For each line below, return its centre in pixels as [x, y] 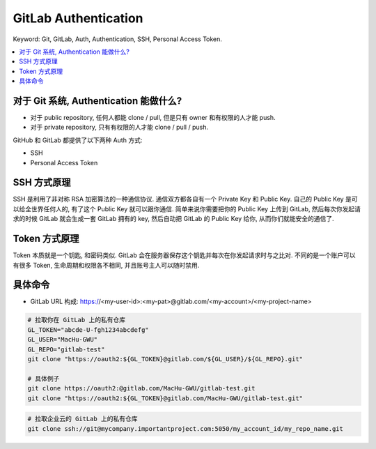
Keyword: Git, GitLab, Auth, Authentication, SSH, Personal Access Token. [118, 39]
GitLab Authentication [78, 18]
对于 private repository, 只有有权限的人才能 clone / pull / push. [119, 127]
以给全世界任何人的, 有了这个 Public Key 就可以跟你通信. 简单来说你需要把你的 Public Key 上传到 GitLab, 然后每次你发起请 [187, 208]
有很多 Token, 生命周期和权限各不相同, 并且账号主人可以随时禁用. [106, 265]
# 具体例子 [44, 379]
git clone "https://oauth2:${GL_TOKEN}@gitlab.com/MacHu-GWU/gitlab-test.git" [165, 398]
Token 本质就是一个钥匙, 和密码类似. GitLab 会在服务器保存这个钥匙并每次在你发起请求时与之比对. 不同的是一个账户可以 [184, 255]
